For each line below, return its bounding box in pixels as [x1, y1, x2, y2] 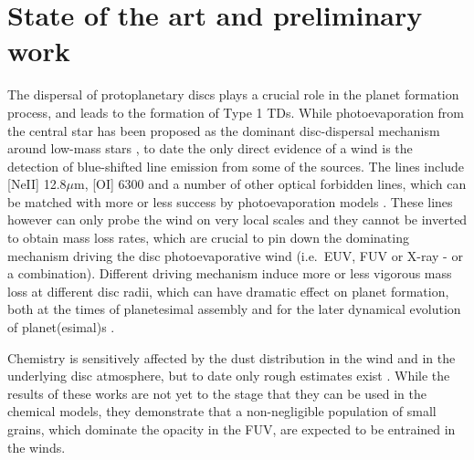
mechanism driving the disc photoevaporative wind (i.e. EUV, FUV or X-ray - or [7, 246, 463, 265]
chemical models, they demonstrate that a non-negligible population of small [7, 402, 437, 421]
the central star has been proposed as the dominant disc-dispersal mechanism [7, 120, 440, 140]
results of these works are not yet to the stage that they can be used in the [7, 383, 427, 402]
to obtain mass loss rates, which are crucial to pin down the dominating [7, 228, 409, 247]
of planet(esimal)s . [7, 318, 115, 337]
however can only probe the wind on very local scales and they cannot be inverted [7, 210, 468, 229]
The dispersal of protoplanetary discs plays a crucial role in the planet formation [7, 85, 459, 104]
